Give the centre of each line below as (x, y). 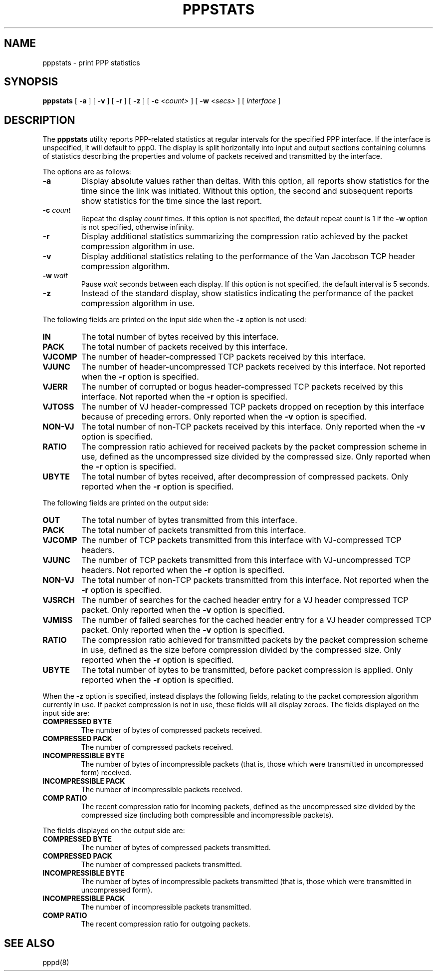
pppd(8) (56, 963)
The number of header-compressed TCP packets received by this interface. (224, 357)
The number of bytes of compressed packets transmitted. (176, 848)
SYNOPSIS (31, 82)
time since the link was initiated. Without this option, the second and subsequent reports (247, 191)
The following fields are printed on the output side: (126, 503)
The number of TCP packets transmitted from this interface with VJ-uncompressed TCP (246, 560)
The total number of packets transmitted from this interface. (194, 530)
